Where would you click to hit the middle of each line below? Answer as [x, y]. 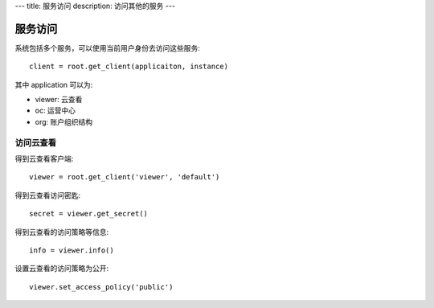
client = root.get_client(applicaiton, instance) [129, 67]
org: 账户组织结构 [63, 121]
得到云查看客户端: [44, 158]
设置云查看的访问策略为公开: [62, 269]
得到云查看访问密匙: [48, 195]
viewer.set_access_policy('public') [101, 287]
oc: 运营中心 [55, 111]
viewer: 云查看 [59, 100]
